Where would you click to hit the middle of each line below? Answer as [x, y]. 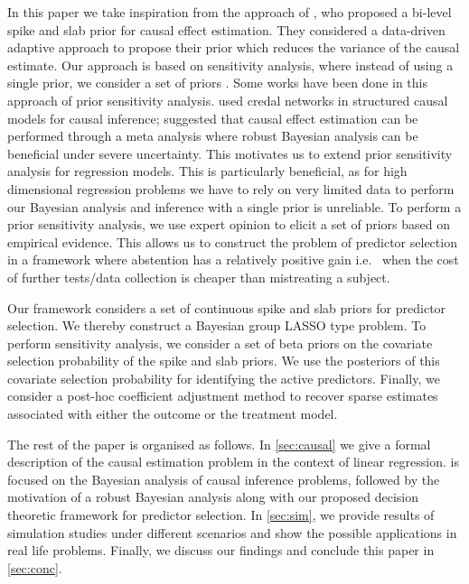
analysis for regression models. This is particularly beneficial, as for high [207, 171]
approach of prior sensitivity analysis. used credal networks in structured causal [228, 100]
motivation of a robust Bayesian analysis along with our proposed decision [213, 497]
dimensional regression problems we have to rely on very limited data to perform [231, 188]
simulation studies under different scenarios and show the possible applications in [232, 532]
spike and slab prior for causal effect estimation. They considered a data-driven [226, 29]
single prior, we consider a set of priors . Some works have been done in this [218, 83]
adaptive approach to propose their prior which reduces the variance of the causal [234, 47]
